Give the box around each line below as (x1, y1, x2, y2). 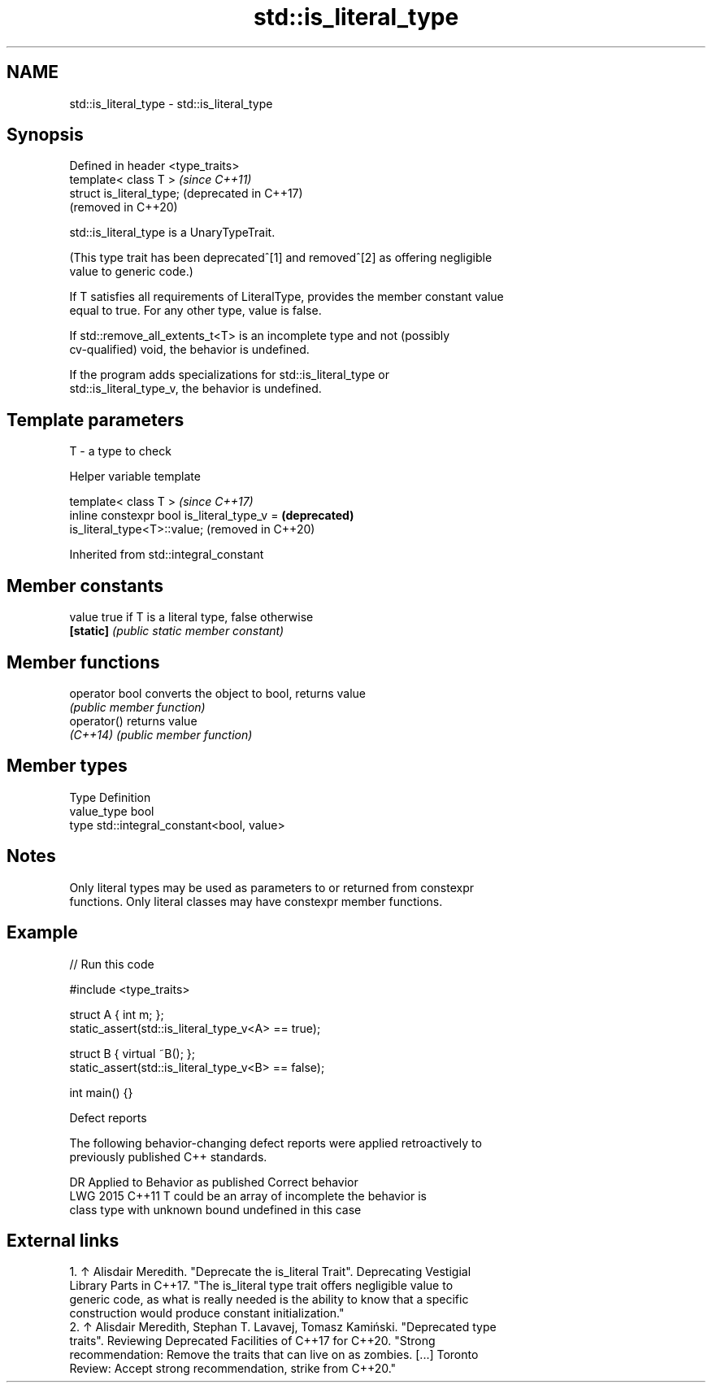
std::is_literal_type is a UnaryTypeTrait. (69, 225, 276, 240)
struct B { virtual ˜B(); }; (69, 1046, 196, 1060)
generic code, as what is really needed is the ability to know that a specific (69, 1292, 469, 1307)
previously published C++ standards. (69, 1149, 267, 1164)
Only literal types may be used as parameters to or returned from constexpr (69, 880, 475, 895)
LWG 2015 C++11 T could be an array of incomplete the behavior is (69, 1188, 428, 1203)
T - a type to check (69, 444, 171, 459)
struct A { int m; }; (69, 1007, 164, 1021)
